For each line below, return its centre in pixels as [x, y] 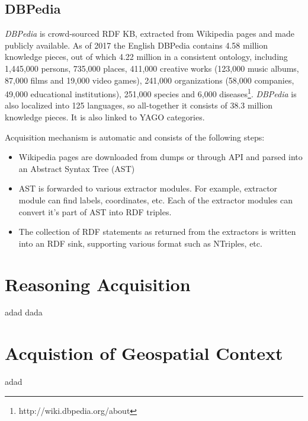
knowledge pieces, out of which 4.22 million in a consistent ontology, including [146, 57]
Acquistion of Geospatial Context [144, 353]
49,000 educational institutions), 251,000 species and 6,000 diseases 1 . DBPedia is [151, 93]
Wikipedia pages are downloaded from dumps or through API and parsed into [161, 157]
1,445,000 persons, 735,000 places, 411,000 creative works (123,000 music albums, [152, 68]
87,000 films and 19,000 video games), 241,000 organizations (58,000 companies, [150, 80]
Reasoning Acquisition [98, 284]
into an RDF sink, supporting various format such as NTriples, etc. [140, 243]
